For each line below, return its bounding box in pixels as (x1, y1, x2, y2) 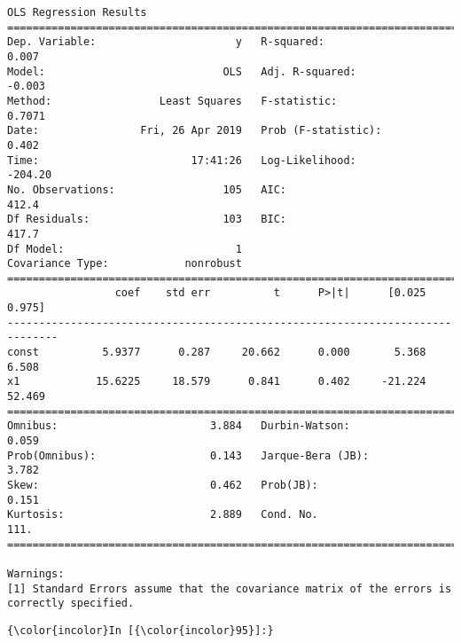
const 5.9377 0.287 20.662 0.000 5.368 (7, 346, 426, 359)
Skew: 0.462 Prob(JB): (7, 479, 318, 491)
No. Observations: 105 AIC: (7, 183, 286, 196)
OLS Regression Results (7, 6, 147, 19)
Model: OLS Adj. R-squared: (7, 65, 356, 78)
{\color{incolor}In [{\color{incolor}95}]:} (7, 623, 274, 637)
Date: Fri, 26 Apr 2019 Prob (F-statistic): (7, 124, 382, 137)
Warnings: (7, 567, 65, 580)
